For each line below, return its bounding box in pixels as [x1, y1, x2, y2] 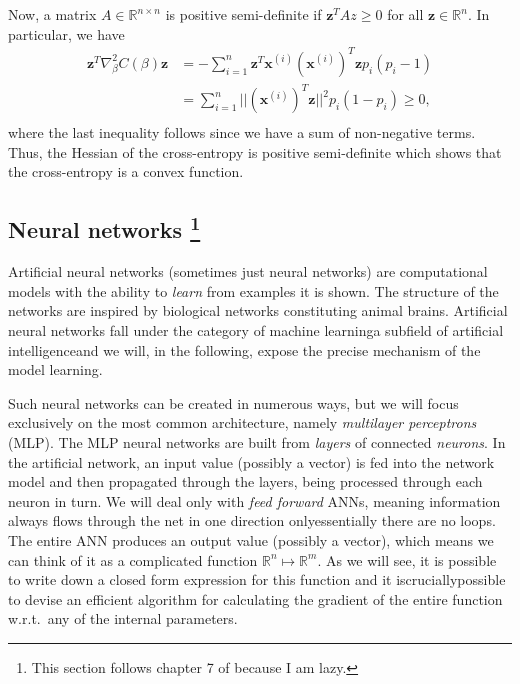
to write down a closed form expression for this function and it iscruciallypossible [8, 569, 506, 590]
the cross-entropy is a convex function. [8, 161, 244, 182]
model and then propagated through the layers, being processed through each [8, 471, 483, 492]
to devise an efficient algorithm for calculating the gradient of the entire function [8, 588, 503, 609]
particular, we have [8, 23, 125, 44]
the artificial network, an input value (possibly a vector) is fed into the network [8, 451, 495, 472]
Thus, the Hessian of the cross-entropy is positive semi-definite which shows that [8, 141, 502, 162]
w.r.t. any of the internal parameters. [8, 608, 238, 629]
